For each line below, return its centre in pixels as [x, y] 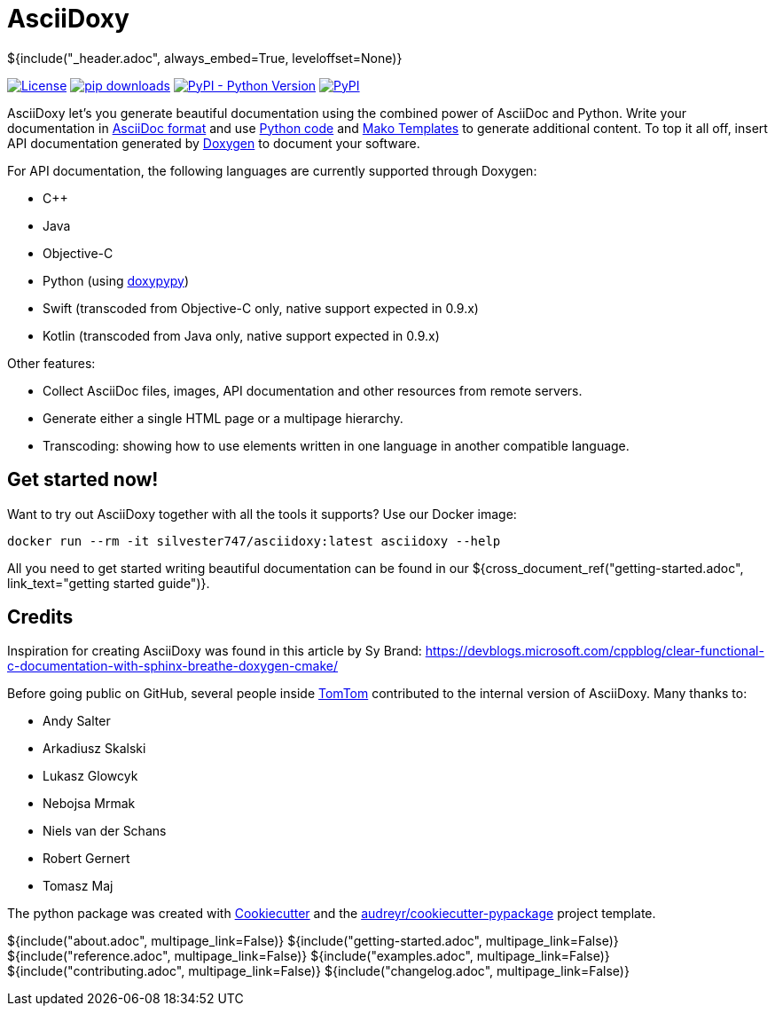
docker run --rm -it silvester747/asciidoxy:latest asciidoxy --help [254, 541]
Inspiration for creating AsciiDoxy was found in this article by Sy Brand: [215, 651]
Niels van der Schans [105, 831]
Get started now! [83, 480]
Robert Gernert [86, 859]
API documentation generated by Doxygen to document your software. [214, 143]
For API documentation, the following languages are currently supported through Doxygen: [272, 170]
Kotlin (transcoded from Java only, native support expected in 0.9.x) [241, 335]
